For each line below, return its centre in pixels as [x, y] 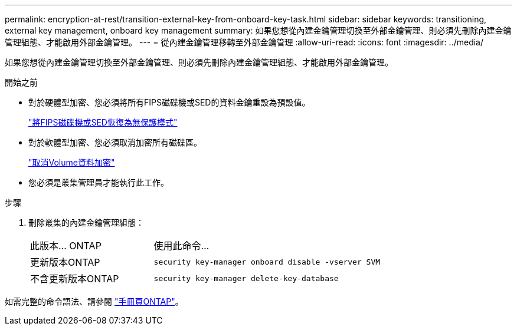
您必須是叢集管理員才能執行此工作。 [99, 182]
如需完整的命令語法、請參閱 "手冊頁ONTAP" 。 [94, 301]
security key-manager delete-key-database [246, 278]
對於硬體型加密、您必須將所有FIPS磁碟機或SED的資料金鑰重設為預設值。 [169, 102]
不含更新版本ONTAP [75, 279]
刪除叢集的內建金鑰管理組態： [86, 222]
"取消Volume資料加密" [72, 162]
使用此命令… [181, 246]
